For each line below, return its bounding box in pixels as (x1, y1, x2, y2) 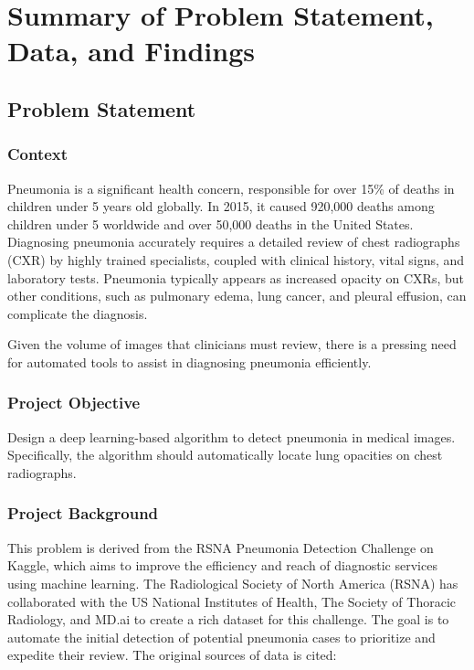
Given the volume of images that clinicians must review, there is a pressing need (7, 335, 457, 354)
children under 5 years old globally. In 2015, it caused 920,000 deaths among (7, 197, 435, 216)
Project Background (7, 502, 159, 525)
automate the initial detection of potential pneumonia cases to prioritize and (7, 627, 436, 646)
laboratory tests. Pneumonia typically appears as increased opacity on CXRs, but (7, 268, 464, 287)
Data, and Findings (7, 32, 255, 69)
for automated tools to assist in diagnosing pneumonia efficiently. (7, 352, 372, 371)
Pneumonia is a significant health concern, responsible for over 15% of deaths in (7, 178, 455, 197)
